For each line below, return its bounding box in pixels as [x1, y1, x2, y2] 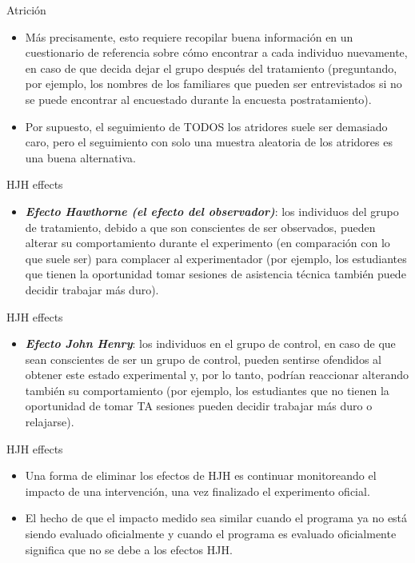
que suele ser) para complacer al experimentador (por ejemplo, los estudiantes [25, 250, 407, 266]
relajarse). [25, 413, 74, 430]
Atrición [6, 2, 46, 18]
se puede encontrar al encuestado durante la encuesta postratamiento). [25, 90, 372, 107]
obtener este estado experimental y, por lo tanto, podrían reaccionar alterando [25, 366, 409, 383]
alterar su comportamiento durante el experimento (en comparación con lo [25, 234, 390, 251]
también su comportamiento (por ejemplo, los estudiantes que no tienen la [25, 381, 389, 398]
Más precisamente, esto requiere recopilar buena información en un [25, 28, 353, 45]
